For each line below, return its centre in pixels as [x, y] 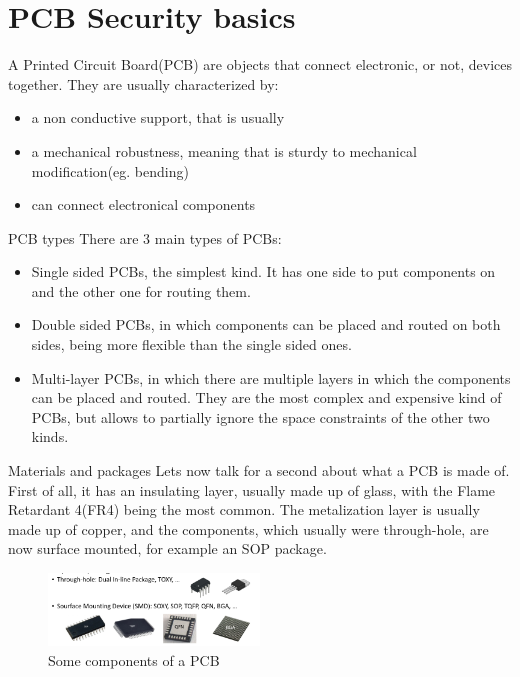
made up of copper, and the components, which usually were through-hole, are [248, 528]
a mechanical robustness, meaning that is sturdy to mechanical [224, 150]
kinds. [50, 436]
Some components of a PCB [134, 660]
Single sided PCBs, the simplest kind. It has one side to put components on [263, 271]
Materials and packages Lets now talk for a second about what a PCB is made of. [259, 470]
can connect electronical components [143, 204]
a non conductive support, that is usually [158, 117]
